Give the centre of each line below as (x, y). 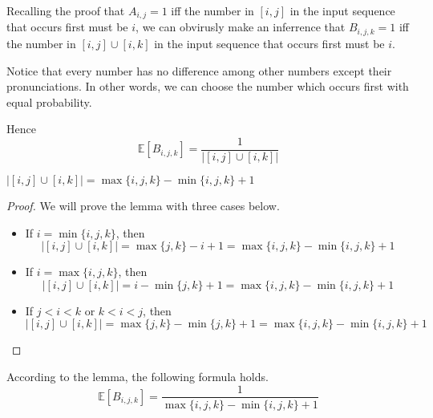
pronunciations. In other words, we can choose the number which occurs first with (208, 86)
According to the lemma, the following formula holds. (138, 376)
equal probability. (49, 101)
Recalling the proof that (66, 10)
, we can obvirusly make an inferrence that (241, 27)
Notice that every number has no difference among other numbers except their (199, 70)
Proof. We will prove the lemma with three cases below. (143, 205)
